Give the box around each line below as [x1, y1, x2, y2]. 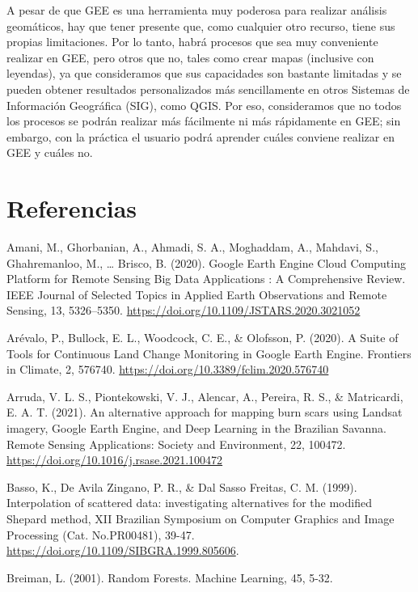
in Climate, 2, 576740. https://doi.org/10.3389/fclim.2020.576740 [6, 361, 329, 378]
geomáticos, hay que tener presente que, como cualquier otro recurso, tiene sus [6, 17, 395, 34]
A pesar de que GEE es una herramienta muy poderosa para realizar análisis [6, 2, 387, 18]
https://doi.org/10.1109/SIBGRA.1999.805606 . [6, 542, 239, 559]
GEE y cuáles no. [6, 144, 93, 161]
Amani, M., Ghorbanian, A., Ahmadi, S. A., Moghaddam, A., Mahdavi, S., [6, 239, 378, 256]
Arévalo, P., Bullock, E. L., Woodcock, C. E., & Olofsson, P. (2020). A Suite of [6, 329, 399, 346]
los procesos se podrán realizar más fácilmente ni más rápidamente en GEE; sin [6, 112, 401, 129]
